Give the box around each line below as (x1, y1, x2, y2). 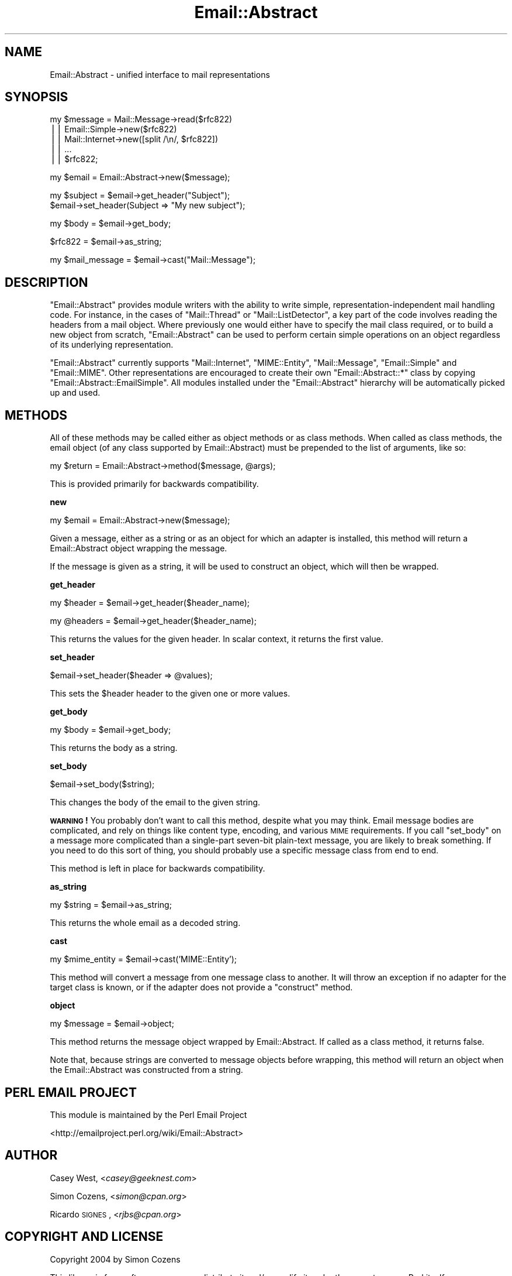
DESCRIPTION (5, 275, 88, 290)
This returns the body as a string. (50, 743, 178, 753)
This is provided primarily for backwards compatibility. (50, 479, 259, 489)
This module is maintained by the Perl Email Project (50, 1109, 247, 1120)
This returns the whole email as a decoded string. (50, 918, 241, 928)
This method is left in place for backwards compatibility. (50, 863, 265, 874)
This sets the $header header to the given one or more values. (50, 688, 290, 699)
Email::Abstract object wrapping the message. (50, 543, 227, 554)
